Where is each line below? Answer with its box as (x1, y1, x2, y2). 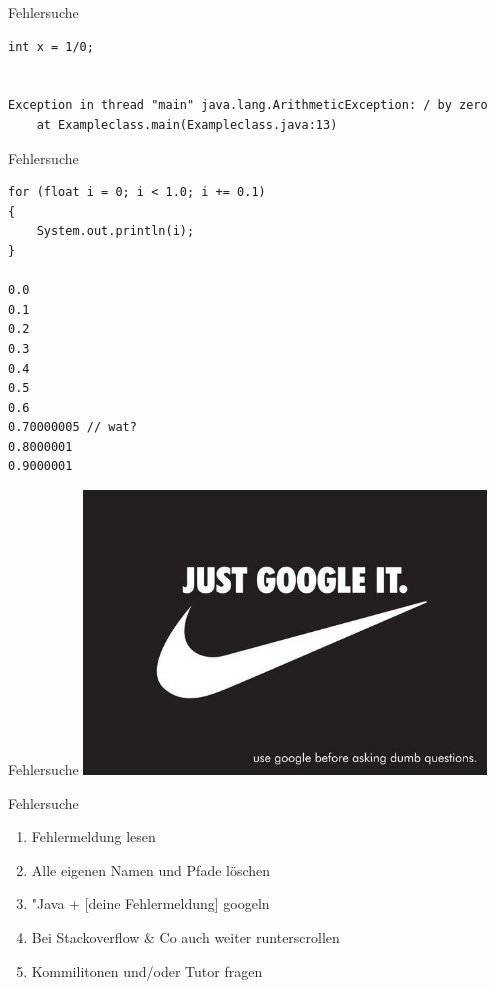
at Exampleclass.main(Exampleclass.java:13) (36, 117, 338, 132)
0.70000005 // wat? (8, 420, 137, 435)
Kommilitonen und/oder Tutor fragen (31, 960, 263, 981)
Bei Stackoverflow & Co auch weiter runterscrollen (31, 926, 340, 947)
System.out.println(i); (36, 224, 195, 239)
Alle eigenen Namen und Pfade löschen (31, 859, 271, 880)
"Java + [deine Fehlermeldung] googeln (31, 893, 270, 914)
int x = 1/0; (8, 39, 94, 54)
